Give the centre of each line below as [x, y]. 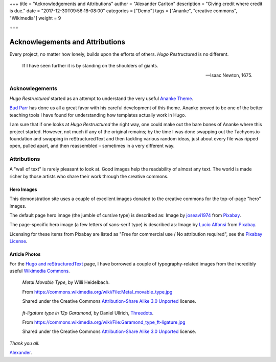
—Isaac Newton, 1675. [229, 75]
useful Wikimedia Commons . [40, 271]
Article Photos [25, 254]
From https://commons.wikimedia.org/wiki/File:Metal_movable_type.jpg [97, 292]
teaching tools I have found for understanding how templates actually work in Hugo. [98, 115]
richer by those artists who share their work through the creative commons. [89, 176]
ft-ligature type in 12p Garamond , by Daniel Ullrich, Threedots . [88, 313]
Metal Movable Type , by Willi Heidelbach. [66, 282]
